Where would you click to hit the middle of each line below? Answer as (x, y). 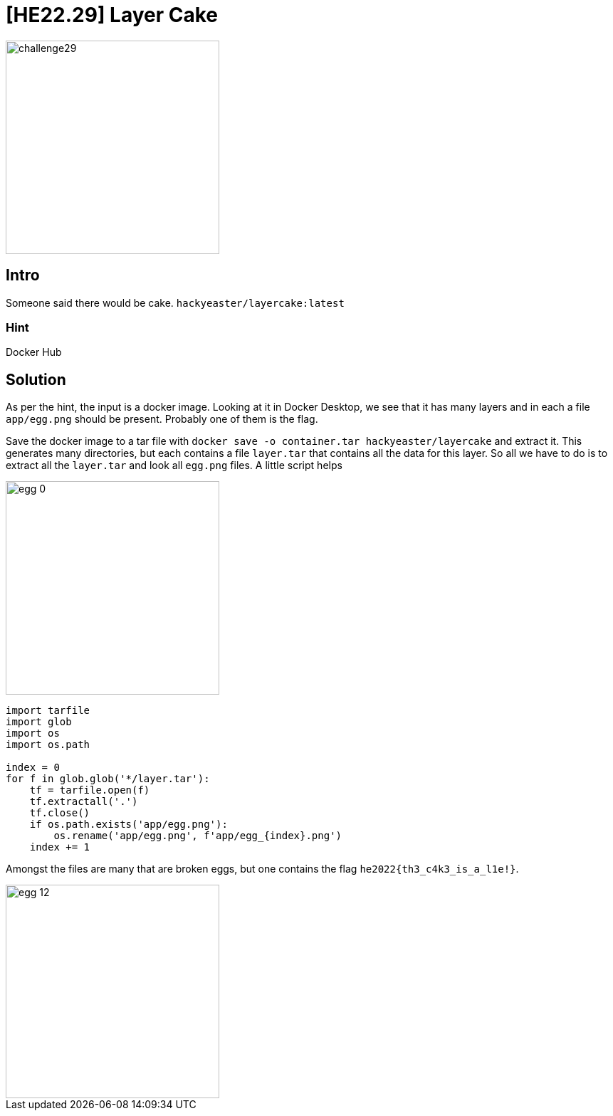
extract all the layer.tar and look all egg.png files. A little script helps (174, 465)
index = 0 (33, 768)
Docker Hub (34, 352)
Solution (36, 379)
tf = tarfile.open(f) (90, 790)
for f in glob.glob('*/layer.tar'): (108, 779)
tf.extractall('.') (84, 802)
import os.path (48, 745)
